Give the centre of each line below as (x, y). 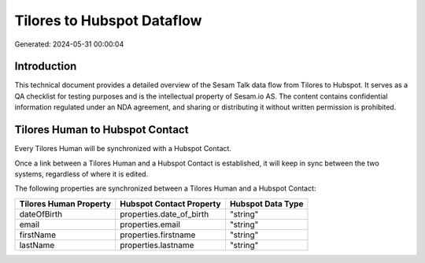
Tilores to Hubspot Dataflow (108, 20)
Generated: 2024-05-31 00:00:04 (69, 44)
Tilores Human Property (65, 203)
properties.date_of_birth (164, 214)
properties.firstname (157, 235)
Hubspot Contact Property (170, 203)
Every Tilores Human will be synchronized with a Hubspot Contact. (123, 149)
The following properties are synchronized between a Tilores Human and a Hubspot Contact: (165, 188)
